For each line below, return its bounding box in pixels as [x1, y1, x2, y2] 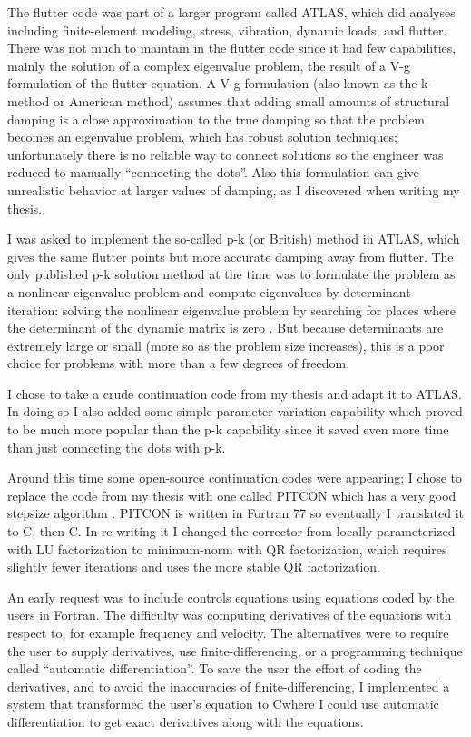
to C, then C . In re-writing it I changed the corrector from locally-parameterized [7, 522, 456, 541]
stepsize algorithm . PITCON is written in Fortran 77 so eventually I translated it [7, 503, 465, 523]
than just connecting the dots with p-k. [7, 437, 226, 456]
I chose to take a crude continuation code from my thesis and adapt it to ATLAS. [7, 383, 462, 403]
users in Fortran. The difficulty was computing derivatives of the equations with [7, 605, 452, 624]
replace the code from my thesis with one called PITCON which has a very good [7, 485, 456, 504]
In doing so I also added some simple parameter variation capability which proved [7, 402, 463, 421]
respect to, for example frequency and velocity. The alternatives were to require [7, 623, 449, 642]
